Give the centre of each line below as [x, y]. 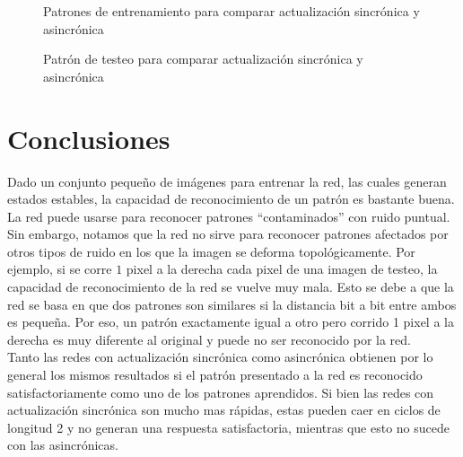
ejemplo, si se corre [60, 269]
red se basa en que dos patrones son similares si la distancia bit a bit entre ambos [232, 304]
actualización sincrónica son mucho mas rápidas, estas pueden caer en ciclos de [224, 410]
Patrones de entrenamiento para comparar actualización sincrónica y [231, 11]
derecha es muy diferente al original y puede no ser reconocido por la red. [209, 339]
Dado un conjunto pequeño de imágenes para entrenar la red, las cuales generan [227, 181]
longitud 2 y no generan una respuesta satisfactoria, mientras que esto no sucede [229, 427]
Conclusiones [89, 138]
